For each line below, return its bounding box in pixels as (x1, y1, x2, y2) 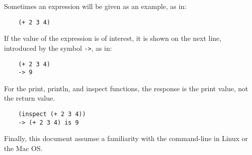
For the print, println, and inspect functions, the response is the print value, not (4, 83, 249, 93)
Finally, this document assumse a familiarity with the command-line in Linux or (4, 133, 248, 144)
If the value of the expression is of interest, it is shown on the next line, (4, 33, 222, 43)
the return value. (4, 93, 55, 103)
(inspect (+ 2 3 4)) (18, 111, 86, 118)
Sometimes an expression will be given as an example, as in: (4, 1, 187, 11)
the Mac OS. (4, 143, 43, 153)
